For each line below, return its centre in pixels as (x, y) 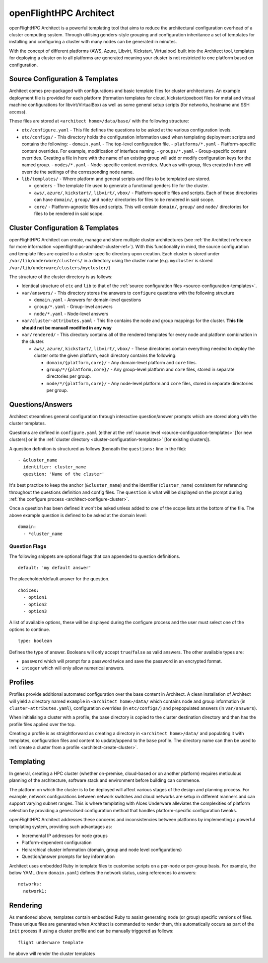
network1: (35, 891)
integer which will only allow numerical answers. (73, 668)
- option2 (35, 604)
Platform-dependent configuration (57, 843)
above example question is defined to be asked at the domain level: (78, 515)
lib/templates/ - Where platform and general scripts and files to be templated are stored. (116, 179)
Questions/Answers (41, 404)
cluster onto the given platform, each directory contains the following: (105, 355)
